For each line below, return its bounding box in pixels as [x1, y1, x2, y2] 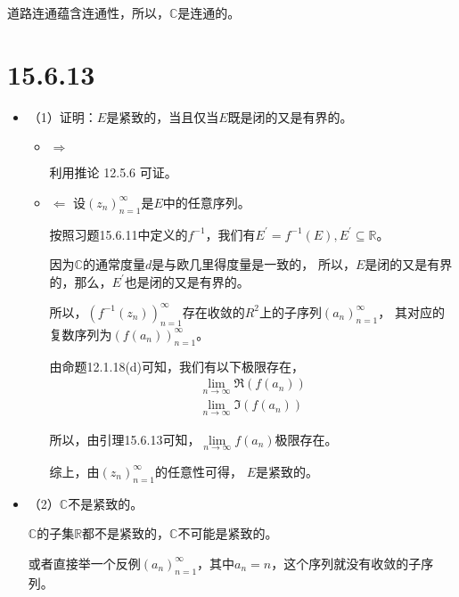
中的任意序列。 [162, 192, 250, 211]
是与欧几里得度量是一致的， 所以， [152, 255, 356, 274]
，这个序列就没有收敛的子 [271, 553, 422, 572]
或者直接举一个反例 [28, 553, 141, 572]
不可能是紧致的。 [177, 524, 278, 543]
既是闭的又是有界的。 [227, 107, 353, 126]
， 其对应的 [378, 302, 445, 321]
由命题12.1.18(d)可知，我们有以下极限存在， [49, 356, 305, 375]
